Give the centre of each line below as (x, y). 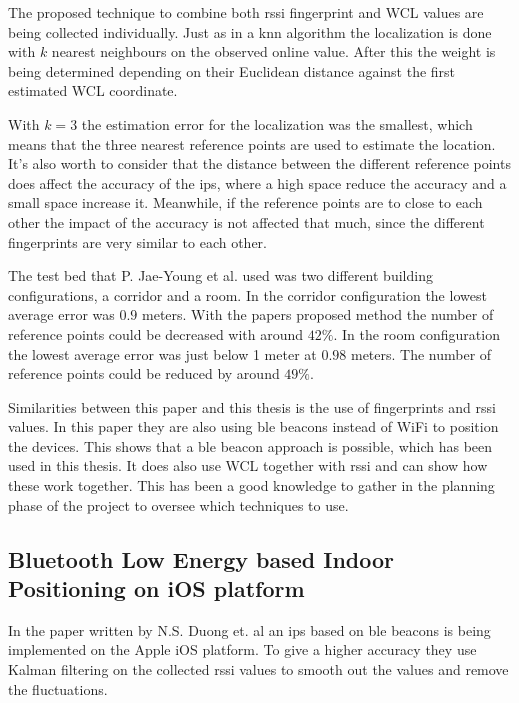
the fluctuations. (58, 688)
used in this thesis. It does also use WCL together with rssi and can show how (248, 465)
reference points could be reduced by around (144, 373)
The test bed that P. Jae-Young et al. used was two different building (220, 275)
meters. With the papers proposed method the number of (318, 314)
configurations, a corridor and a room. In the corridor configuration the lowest (247, 294)
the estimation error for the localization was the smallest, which (277, 123)
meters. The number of (421, 353)
